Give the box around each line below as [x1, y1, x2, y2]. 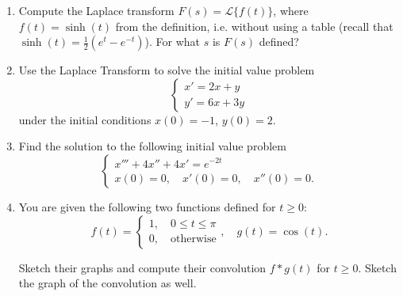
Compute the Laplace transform [18, 2, 175, 18]
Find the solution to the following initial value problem [18, 138, 286, 154]
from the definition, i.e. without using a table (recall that [115, 17, 393, 34]
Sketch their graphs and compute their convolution [18, 259, 267, 275]
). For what [144, 33, 201, 50]
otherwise [171, 233, 217, 245]
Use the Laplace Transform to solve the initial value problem [18, 62, 315, 78]
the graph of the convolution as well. [18, 275, 197, 291]
